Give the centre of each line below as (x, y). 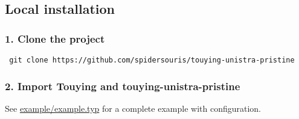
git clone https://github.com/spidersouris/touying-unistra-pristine (152, 60)
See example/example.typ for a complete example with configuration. (133, 108)
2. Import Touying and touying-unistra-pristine (123, 86)
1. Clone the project (55, 38)
